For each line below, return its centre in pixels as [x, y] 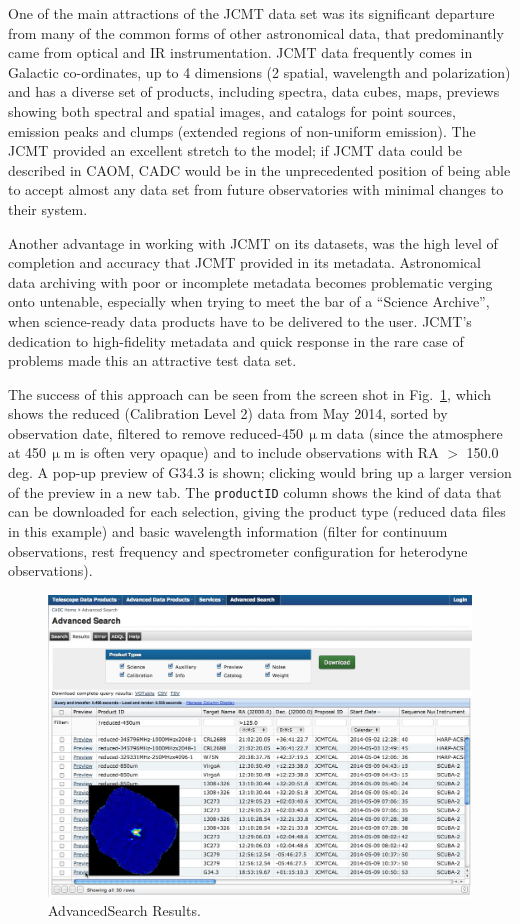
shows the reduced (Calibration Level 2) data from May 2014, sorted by [228, 413]
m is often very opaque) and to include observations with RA [251, 452]
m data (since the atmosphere [411, 432]
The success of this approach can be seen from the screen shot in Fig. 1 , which [250, 393]
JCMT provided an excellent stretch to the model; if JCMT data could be [235, 150]
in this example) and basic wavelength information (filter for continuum [228, 530]
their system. [48, 208]
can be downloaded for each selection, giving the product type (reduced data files [257, 511]
